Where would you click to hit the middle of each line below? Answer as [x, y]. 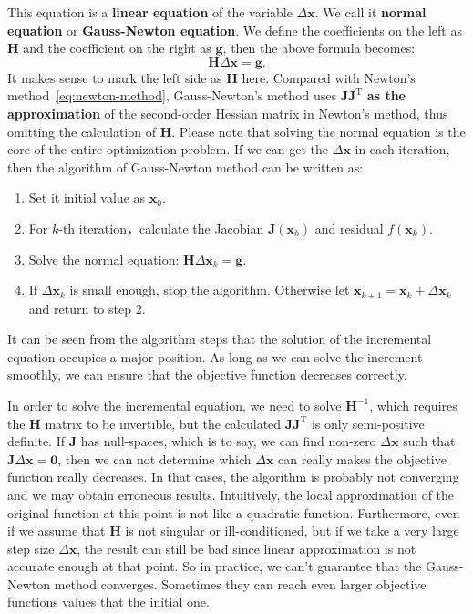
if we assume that [57, 531]
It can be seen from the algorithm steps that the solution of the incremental [220, 339]
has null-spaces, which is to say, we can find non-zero [228, 441]
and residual [349, 228]
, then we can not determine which [154, 458]
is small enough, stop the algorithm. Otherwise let [210, 290]
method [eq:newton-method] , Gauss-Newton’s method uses [172, 95]
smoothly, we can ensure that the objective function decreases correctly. [207, 375]
